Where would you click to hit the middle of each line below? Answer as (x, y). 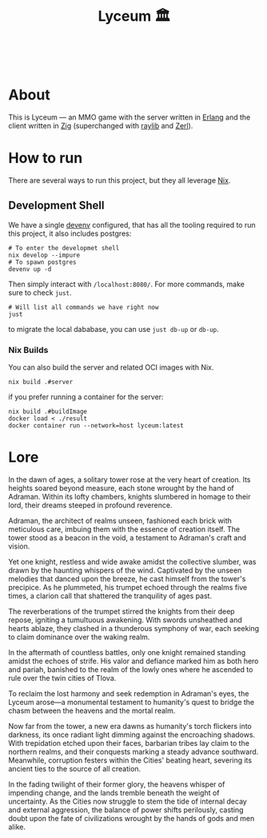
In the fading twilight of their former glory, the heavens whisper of (117, 784)
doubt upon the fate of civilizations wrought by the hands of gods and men (132, 819)
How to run (46, 158)
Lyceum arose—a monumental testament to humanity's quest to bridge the (132, 702)
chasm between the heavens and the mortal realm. (92, 710)
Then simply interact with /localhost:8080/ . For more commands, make (127, 284)
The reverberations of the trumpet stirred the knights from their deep (122, 612)
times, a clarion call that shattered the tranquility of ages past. (110, 596)
